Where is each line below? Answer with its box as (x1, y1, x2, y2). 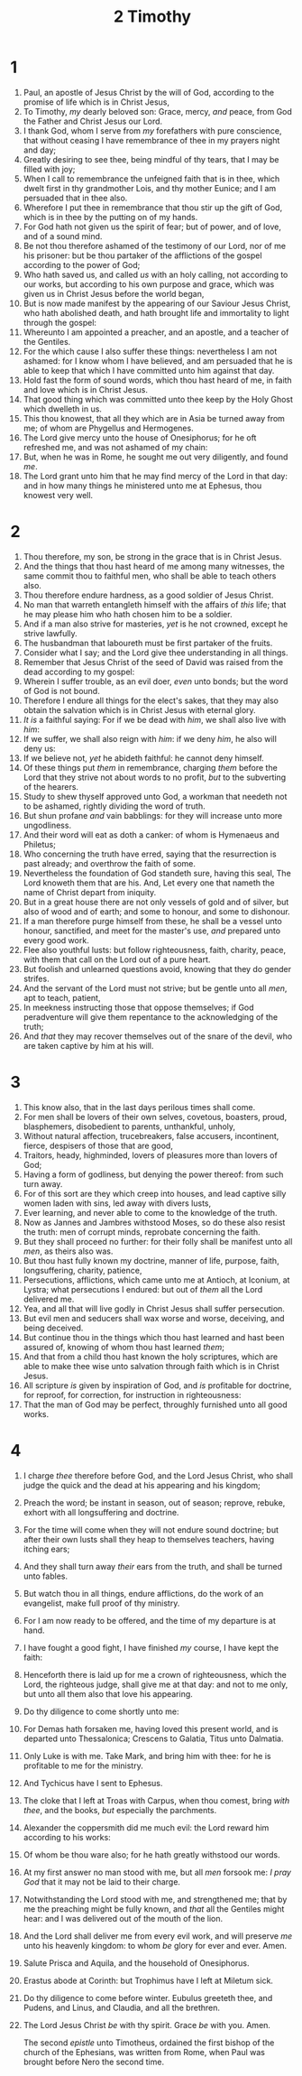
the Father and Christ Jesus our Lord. (23, 116, 163, 126)
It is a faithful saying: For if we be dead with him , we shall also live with (23, 714, 287, 725)
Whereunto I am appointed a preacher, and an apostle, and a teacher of (23, 327, 289, 338)
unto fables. (23, 1571, 69, 1581)
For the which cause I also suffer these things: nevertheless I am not (23, 346, 278, 357)
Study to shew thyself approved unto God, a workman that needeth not (23, 791, 288, 802)
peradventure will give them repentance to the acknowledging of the (23, 1011, 279, 1022)
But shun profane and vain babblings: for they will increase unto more (23, 810, 283, 820)
